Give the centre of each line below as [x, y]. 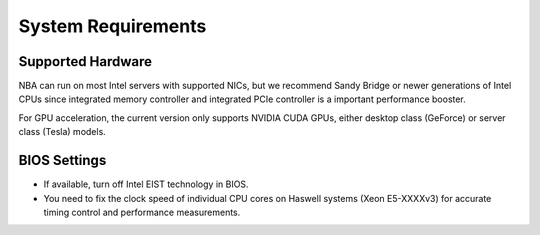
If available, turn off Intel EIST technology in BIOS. [146, 184]
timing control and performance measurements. [142, 212]
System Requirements [112, 26]
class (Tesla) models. [62, 132]
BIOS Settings [62, 160]
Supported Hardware [85, 61]
